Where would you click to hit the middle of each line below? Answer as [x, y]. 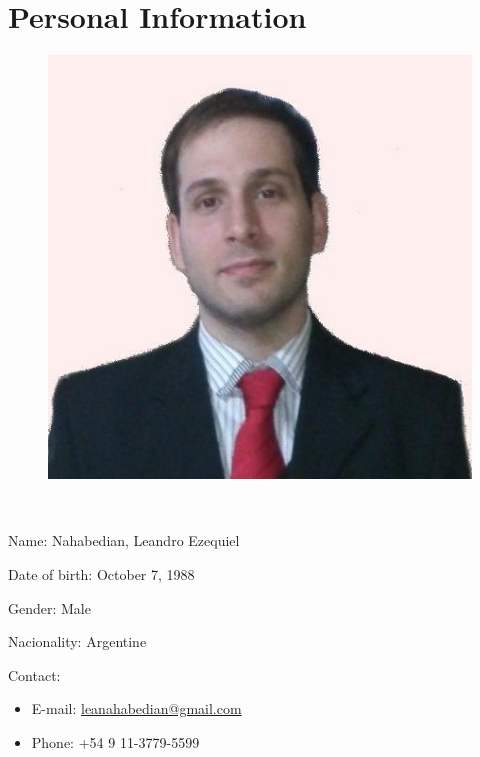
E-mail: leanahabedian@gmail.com [136, 708]
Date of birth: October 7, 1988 [101, 573]
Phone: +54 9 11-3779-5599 [115, 741]
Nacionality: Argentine [77, 641]
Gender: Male [49, 607]
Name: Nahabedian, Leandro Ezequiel [124, 540]
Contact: [34, 674]
